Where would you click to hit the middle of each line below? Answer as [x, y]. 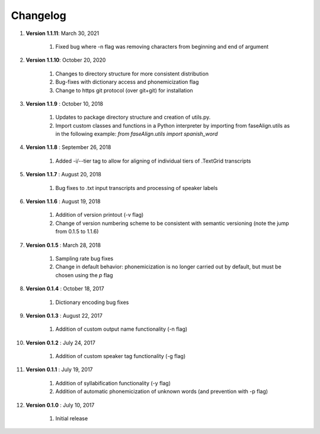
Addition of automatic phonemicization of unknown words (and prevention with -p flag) [162, 391]
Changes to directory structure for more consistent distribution [132, 74]
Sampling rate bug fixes [84, 258]
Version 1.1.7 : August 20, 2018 [64, 175]
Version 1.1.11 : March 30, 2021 [63, 33]
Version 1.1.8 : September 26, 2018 [68, 147]
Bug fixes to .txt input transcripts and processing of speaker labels [137, 188]
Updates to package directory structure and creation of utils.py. [133, 117]
